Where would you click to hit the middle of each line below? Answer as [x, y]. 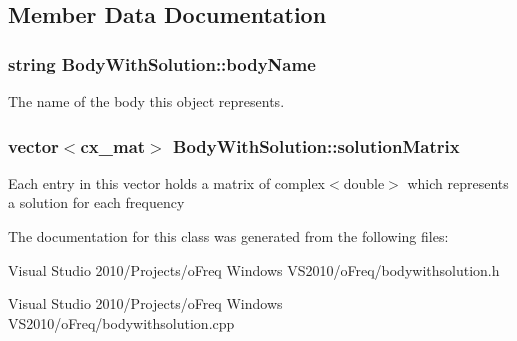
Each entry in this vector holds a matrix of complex [167, 182]
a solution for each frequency [96, 202]
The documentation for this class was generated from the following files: [228, 236]
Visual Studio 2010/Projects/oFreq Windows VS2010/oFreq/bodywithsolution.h [254, 269]
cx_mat [113, 145]
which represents [458, 182]
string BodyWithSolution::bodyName [162, 63]
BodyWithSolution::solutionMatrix [316, 145]
